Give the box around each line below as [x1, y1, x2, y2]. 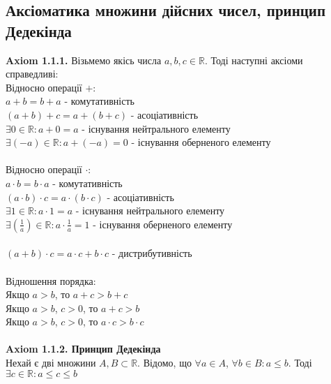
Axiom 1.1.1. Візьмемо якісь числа [6, 52, 162, 67]
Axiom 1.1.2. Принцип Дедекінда [6, 341, 161, 356]
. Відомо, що [137, 355, 192, 370]
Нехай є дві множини [6, 355, 96, 370]
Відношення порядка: [6, 273, 96, 288]
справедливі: [6, 66, 59, 81]
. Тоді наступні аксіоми [204, 52, 303, 67]
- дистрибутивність [111, 246, 192, 260]
